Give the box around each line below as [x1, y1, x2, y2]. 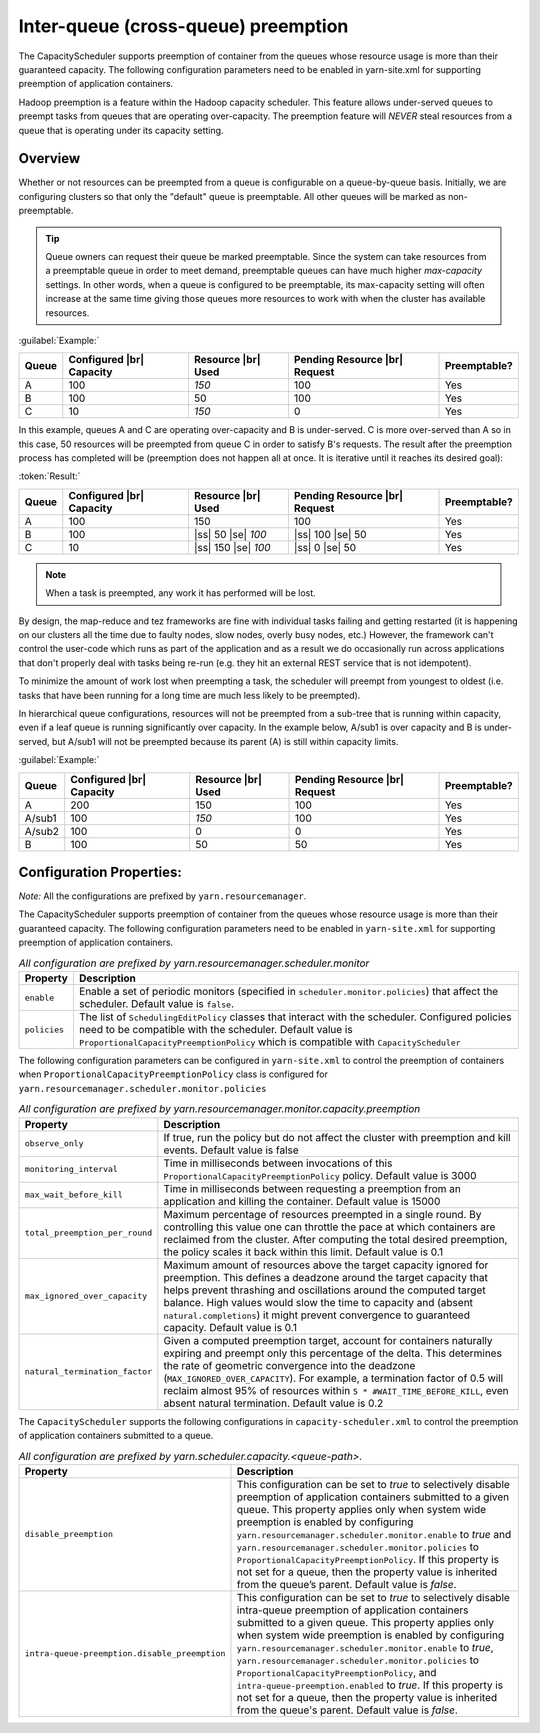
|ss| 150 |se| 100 [193, 540, 271, 554]
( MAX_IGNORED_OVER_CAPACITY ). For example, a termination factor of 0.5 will [163, 1371, 504, 1385]
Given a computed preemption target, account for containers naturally [163, 1333, 494, 1347]
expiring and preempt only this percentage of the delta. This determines [163, 1346, 502, 1360]
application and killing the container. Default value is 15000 [163, 1194, 441, 1208]
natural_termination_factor [24, 1366, 153, 1377]
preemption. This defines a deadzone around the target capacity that [163, 1270, 489, 1284]
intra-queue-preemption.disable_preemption [24, 1648, 226, 1659]
